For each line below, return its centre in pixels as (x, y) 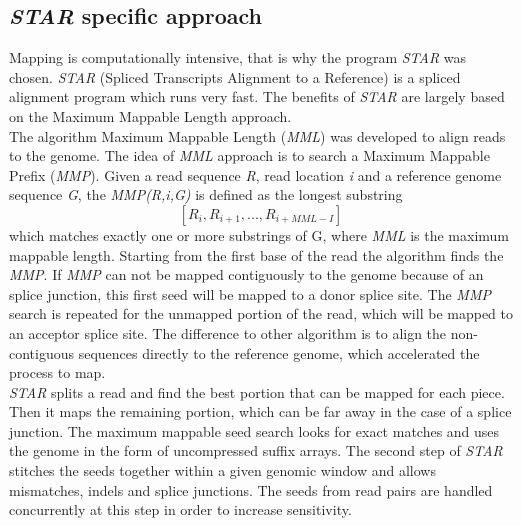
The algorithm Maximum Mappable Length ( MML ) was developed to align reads (257, 135)
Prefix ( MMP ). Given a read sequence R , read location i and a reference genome (255, 174)
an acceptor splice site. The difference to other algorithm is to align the (228, 332)
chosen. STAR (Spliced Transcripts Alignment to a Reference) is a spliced (235, 76)
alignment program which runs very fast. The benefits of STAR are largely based (257, 96)
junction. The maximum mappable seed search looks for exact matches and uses (254, 430)
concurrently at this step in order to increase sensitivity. (180, 509)
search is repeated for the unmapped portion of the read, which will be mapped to (261, 313)
